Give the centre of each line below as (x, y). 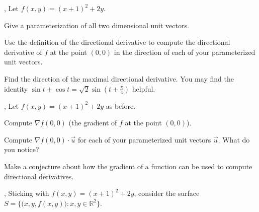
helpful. (144, 88)
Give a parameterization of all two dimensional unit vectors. (97, 25)
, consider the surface (167, 193)
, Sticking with (27, 193)
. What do (234, 139)
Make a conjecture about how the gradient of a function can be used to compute (128, 166)
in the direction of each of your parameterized (185, 52)
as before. (121, 105)
